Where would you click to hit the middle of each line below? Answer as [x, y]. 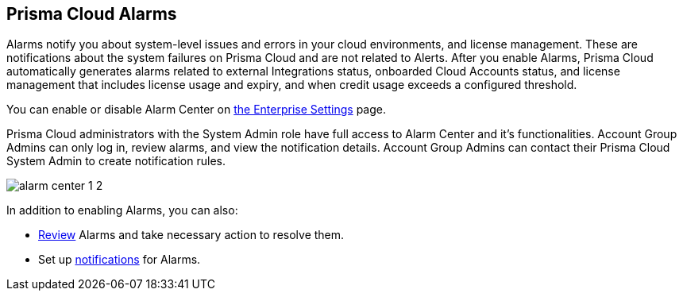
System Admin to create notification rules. [116, 161]
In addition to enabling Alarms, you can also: [122, 210]
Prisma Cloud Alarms [92, 14]
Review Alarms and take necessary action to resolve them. [191, 235]
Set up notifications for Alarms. [120, 260]
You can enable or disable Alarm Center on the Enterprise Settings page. [197, 110]
